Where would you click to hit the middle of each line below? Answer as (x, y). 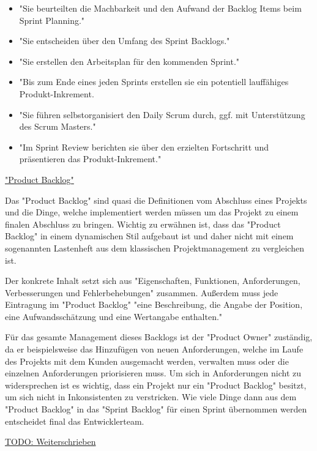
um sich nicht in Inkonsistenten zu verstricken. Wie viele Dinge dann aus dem (151, 397)
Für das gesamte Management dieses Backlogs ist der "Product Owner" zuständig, (159, 337)
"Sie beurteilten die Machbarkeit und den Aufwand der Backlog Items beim (160, 8)
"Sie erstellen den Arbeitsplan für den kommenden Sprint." (129, 61)
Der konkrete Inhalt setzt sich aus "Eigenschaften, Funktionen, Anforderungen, (153, 281)
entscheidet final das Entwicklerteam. (75, 421)
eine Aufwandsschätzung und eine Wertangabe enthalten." (114, 316)
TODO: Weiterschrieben (50, 442)
